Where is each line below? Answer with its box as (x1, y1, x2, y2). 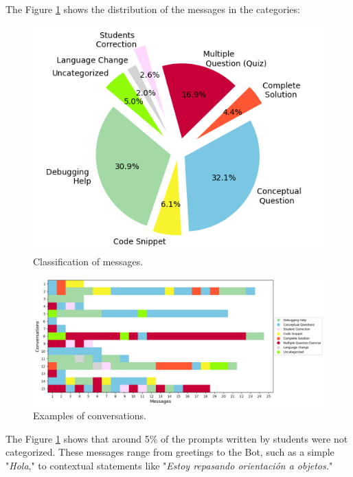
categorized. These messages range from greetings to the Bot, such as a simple (5, 445, 334, 459)
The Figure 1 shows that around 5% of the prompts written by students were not (5, 431, 348, 445)
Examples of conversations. (33, 408, 146, 423)
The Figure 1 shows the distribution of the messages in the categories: (5, 2, 300, 16)
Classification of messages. (33, 254, 144, 268)
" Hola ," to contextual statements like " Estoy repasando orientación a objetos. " (5, 458, 333, 472)
